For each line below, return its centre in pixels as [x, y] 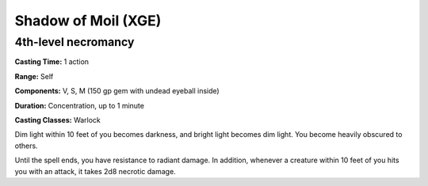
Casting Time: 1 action [52, 62]
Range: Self [34, 76]
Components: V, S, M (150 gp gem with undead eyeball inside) [117, 91]
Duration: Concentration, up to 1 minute [79, 105]
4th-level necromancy [75, 42]
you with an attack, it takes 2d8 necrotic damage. [95, 171]
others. [27, 146]
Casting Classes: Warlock [57, 120]
